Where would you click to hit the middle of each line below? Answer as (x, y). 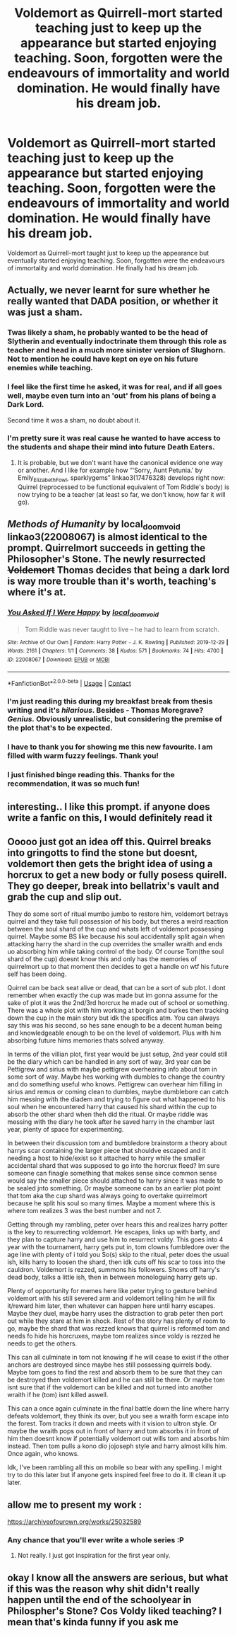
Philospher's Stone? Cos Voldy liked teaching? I (115, 1611)
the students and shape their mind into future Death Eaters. (111, 447)
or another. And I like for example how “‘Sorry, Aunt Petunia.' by (110, 470)
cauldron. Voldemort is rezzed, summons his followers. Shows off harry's (114, 1270)
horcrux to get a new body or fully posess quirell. (117, 874)
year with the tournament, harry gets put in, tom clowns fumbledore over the (119, 1247)
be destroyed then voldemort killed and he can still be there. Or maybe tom (116, 1380)
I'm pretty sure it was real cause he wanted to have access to (114, 438)
